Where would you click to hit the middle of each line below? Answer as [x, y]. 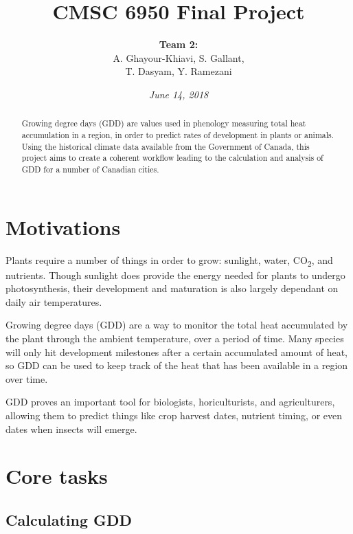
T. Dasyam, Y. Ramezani [179, 71]
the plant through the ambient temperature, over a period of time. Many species [175, 338]
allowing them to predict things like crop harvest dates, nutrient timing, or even [174, 415]
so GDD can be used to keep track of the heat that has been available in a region [177, 365]
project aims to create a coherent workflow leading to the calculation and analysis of [172, 158]
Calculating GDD [69, 519]
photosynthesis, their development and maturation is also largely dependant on [172, 288]
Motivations [63, 226]
